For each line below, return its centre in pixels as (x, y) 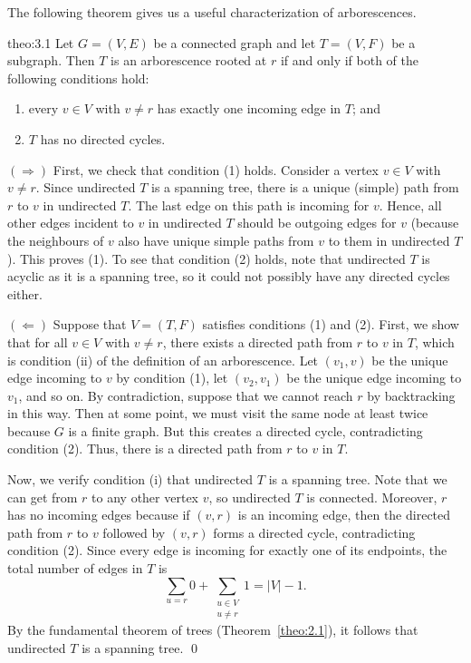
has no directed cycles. (103, 138)
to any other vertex (145, 497)
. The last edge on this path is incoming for (249, 205)
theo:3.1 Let (41, 42)
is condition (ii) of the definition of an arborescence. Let (163, 360)
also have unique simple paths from (216, 240)
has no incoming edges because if (99, 515)
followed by (134, 532)
